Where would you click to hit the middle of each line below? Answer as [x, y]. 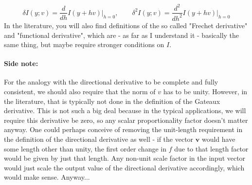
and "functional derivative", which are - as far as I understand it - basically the [122, 35]
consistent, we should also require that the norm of [80, 92]
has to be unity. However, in [205, 92]
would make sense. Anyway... [47, 177]
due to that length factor [211, 148]
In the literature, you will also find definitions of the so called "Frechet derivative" [126, 25]
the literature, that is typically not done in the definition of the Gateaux [112, 101]
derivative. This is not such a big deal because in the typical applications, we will [125, 110]
